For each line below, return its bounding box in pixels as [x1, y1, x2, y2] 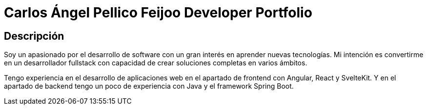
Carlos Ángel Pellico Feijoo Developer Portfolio [4, 4, 312, 21]
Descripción [4, 30, 64, 42]
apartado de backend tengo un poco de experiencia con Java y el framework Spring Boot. [4, 82, 294, 91]
